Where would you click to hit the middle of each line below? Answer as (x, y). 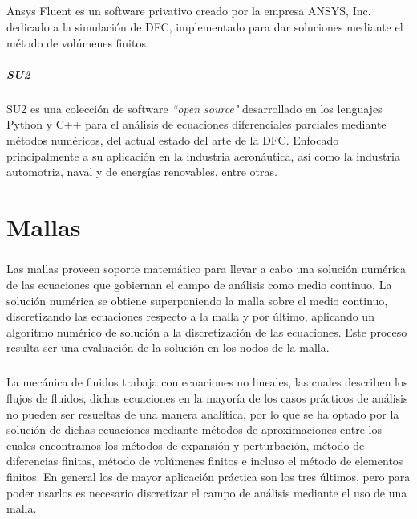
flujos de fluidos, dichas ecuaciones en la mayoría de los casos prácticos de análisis (207, 397)
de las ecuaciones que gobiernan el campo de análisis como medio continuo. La (199, 285)
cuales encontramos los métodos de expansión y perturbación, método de (186, 445)
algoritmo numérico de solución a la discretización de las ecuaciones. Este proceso (207, 331)
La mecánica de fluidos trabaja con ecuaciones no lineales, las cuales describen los (207, 382)
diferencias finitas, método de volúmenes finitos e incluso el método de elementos (205, 461)
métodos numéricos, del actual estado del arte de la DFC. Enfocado (173, 139)
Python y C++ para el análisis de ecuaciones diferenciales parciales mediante (196, 124)
